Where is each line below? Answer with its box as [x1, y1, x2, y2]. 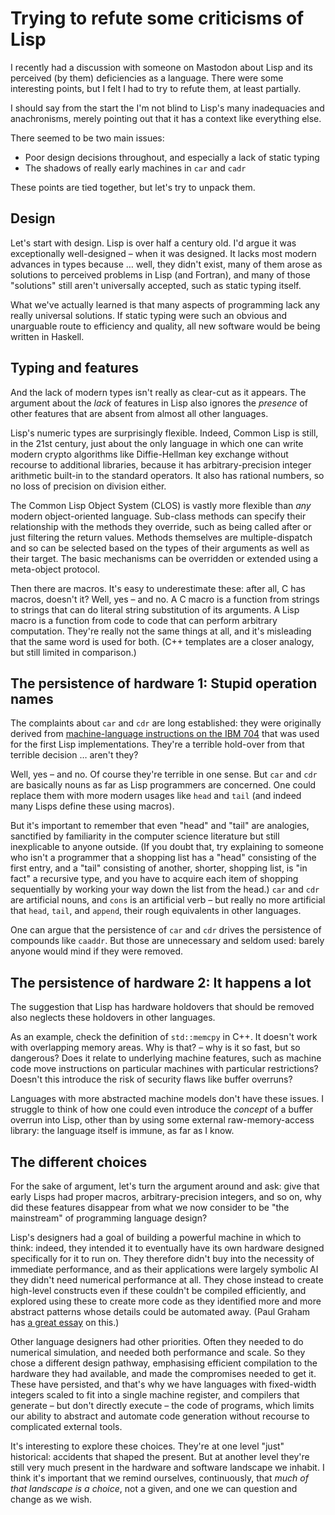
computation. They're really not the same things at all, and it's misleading [10, 625, 312, 637]
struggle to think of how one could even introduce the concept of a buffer [10, 1103, 314, 1116]
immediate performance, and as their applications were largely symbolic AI [10, 1263, 319, 1275]
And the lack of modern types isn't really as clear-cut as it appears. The [10, 386, 307, 398]
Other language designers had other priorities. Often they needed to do [10, 1336, 304, 1347]
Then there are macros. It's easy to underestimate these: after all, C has [10, 582, 306, 594]
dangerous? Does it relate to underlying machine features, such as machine [10, 1052, 322, 1064]
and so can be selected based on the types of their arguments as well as [10, 542, 310, 554]
